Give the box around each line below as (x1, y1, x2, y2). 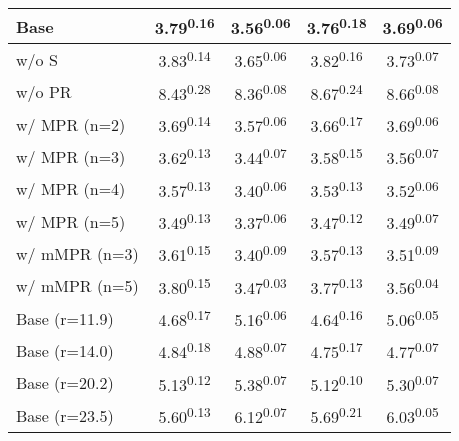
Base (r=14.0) (16, 338, 114, 362)
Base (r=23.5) (16, 403, 114, 427)
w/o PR (16, 80, 72, 104)
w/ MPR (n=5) (16, 209, 126, 233)
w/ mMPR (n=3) (16, 241, 139, 265)
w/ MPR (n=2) (16, 112, 126, 136)
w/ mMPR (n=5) (16, 274, 139, 298)
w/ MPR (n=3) (16, 144, 126, 168)
